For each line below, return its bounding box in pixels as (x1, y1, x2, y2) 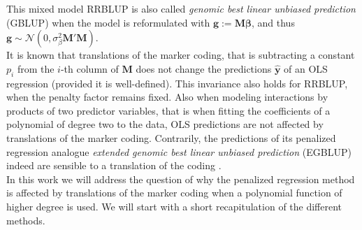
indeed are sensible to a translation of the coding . (6, 158, 222, 173)
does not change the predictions (136, 61, 272, 76)
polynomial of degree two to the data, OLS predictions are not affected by (6, 117, 324, 131)
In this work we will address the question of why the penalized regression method (6, 171, 355, 186)
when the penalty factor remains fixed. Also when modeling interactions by (6, 89, 328, 104)
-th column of (60, 61, 119, 76)
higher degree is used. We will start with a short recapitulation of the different (6, 199, 342, 213)
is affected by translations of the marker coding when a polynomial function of (6, 185, 342, 200)
